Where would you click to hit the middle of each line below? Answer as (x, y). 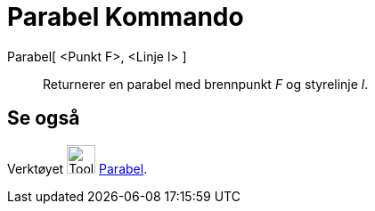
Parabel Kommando (126, 17)
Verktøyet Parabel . (77, 168)
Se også (44, 118)
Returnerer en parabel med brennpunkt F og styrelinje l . (206, 84)
